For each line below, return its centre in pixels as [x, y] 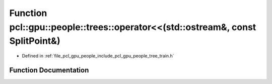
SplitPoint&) [35, 41]
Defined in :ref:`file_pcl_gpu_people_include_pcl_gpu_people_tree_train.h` [98, 56]
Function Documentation [49, 70]
